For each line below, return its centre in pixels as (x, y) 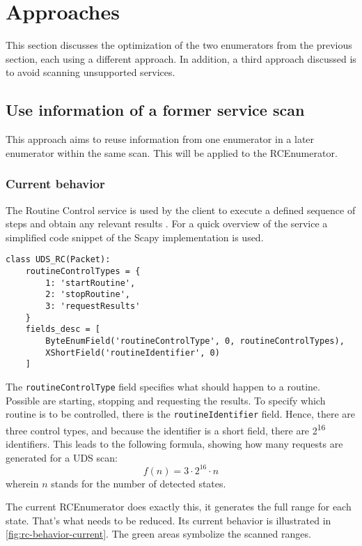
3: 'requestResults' (93, 306)
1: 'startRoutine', (90, 283)
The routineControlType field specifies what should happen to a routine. (163, 386)
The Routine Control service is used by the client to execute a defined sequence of (181, 210)
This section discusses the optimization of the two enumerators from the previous (179, 45)
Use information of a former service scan (155, 110)
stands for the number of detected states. (139, 483)
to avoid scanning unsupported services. (90, 72)
